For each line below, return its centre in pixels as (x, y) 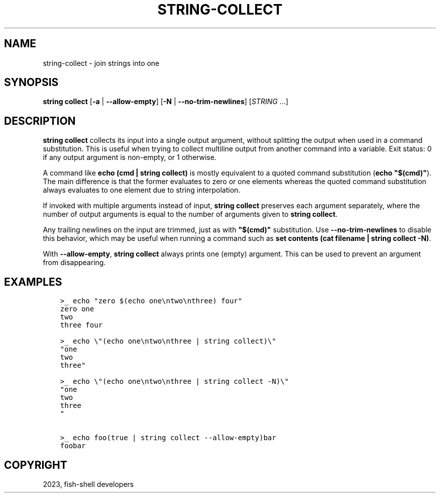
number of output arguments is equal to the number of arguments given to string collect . (190, 214)
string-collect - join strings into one (101, 63)
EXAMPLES (33, 282)
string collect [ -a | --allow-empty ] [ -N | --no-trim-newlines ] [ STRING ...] (166, 102)
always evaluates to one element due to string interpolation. (142, 190)
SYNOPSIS (31, 82)
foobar (73, 446)
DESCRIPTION (40, 121)
